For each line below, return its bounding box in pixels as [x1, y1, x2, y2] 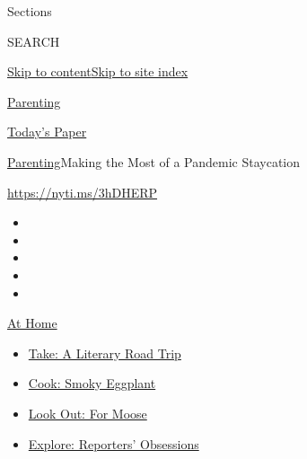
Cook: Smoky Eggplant [28, 374, 156, 393]
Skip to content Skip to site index [7, 62, 189, 81]
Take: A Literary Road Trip [28, 343, 181, 362]
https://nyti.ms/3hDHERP [7, 182, 158, 201]
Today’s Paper [7, 122, 87, 141]
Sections [7, 2, 52, 20]
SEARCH [7, 31, 60, 50]
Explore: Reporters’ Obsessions [28, 434, 199, 453]
